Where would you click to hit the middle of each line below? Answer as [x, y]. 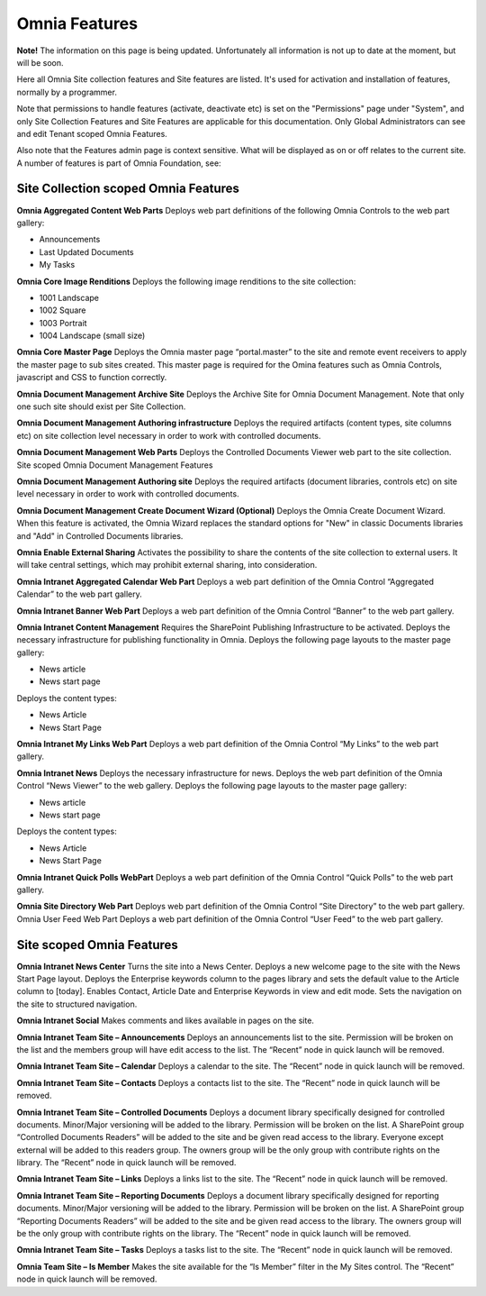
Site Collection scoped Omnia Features [128, 189]
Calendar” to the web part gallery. [80, 594]
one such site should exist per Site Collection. [101, 406]
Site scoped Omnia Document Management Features [115, 465]
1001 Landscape [69, 297]
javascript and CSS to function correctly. [92, 378]
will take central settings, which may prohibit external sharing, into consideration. [167, 565]
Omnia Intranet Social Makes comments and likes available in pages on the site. [166, 1021]
